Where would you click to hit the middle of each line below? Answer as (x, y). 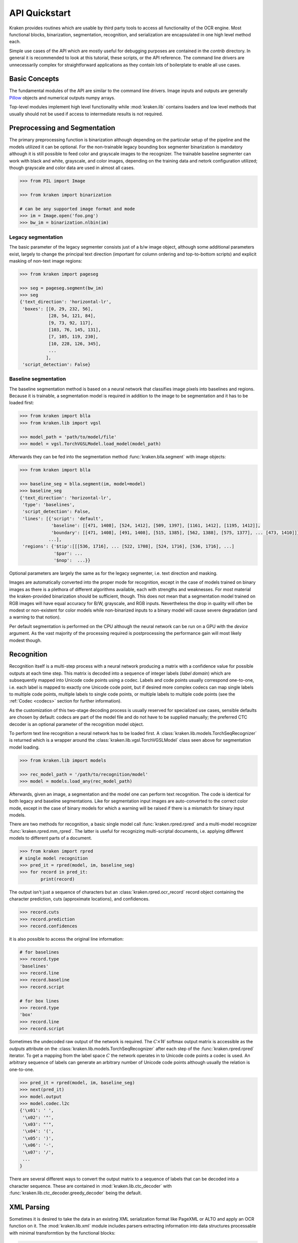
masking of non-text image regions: (46, 261)
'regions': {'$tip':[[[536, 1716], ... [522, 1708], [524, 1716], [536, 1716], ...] (128, 546)
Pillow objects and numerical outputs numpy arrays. (62, 97)
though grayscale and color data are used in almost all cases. (72, 168)
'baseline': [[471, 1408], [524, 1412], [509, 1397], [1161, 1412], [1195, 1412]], (156, 526)
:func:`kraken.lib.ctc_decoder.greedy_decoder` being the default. (75, 1193)
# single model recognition (54, 858)
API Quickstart (40, 13)
